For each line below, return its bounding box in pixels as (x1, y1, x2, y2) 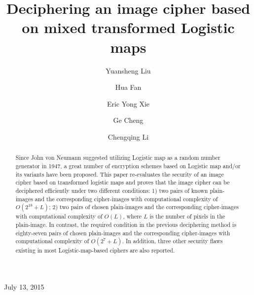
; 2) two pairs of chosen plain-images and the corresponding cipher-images (49, 203, 239, 211)
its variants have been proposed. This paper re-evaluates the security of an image (15, 170, 224, 178)
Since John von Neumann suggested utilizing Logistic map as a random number (15, 153, 220, 162)
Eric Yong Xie (107, 98, 150, 109)
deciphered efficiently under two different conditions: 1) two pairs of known (15, 186, 208, 194)
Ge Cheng (113, 115, 144, 125)
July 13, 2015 (4, 281, 44, 292)
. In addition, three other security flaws (122, 237, 223, 245)
